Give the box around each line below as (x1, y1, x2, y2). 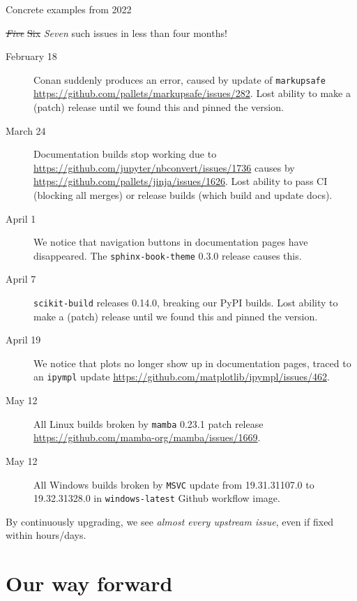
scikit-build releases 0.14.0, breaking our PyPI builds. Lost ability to (33, 295, 338, 310)
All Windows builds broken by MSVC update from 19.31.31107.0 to (33, 477, 314, 491)
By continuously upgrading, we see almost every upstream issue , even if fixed (6, 514, 334, 528)
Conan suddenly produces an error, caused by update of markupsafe (33, 72, 326, 87)
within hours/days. (6, 528, 86, 542)
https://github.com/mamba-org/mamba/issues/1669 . (33, 430, 261, 445)
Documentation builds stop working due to (33, 147, 217, 161)
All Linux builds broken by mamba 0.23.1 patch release (33, 416, 264, 431)
